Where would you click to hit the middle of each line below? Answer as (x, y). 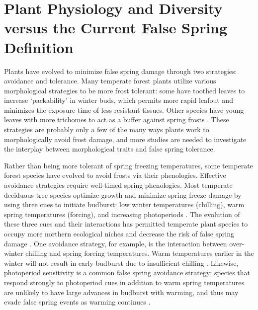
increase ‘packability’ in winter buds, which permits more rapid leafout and (119, 100)
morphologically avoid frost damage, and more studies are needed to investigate (125, 139)
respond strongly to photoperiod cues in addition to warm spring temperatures (124, 282)
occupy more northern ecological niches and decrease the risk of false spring (119, 233)
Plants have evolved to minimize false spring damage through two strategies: (121, 71)
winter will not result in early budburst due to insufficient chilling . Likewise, (121, 263)
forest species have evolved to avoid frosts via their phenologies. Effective (115, 175)
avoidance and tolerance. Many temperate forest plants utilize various (110, 81)
